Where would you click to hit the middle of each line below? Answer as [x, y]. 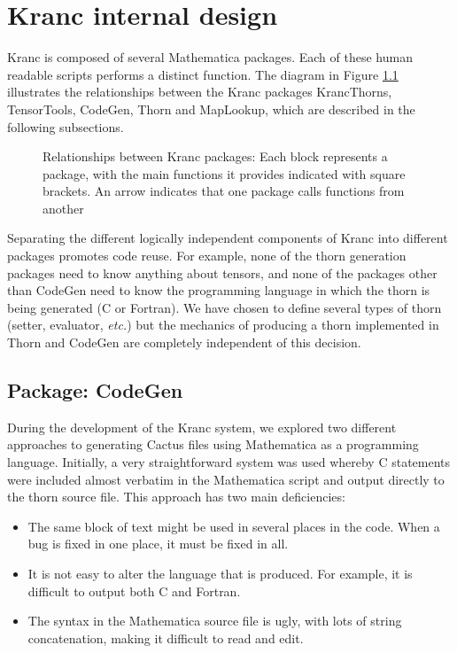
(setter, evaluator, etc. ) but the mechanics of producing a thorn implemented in [223, 325]
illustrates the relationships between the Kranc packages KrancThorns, [200, 92]
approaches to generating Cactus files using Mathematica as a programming [213, 444]
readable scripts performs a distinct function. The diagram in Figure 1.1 [203, 74]
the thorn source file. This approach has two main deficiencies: [176, 497]
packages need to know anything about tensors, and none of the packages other [222, 272]
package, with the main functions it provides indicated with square [224, 173]
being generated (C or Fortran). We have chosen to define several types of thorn [225, 307]
